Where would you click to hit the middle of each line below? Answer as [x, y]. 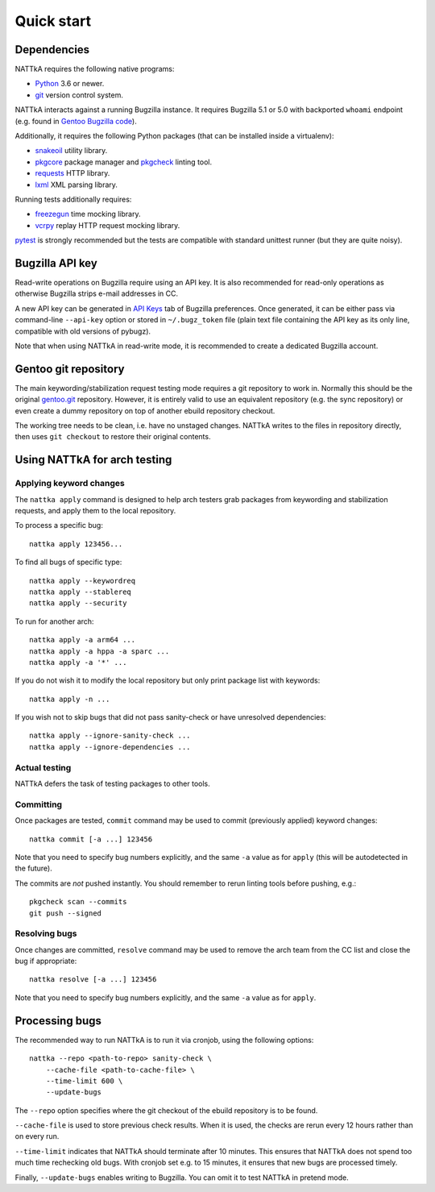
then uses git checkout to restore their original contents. [113, 437]
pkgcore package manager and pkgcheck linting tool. [124, 162]
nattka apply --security [78, 603]
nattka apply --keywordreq [83, 581]
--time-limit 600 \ [84, 1081]
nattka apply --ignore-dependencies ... [110, 747]
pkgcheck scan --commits [78, 902]
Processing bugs [58, 1021]
